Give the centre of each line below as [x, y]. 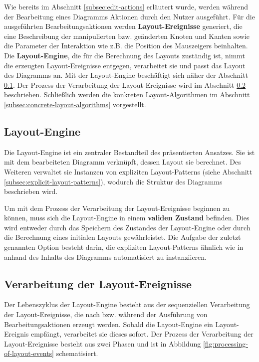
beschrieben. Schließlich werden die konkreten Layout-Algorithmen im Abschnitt [127, 94]
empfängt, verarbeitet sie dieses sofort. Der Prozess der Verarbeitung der [142, 334]
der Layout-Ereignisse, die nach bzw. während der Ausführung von [106, 314]
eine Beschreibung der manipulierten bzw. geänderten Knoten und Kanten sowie [127, 36]
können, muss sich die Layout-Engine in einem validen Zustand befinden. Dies [127, 218]
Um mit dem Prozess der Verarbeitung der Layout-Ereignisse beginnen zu [117, 208]
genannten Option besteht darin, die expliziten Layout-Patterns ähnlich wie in [124, 247]
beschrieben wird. [31, 191]
